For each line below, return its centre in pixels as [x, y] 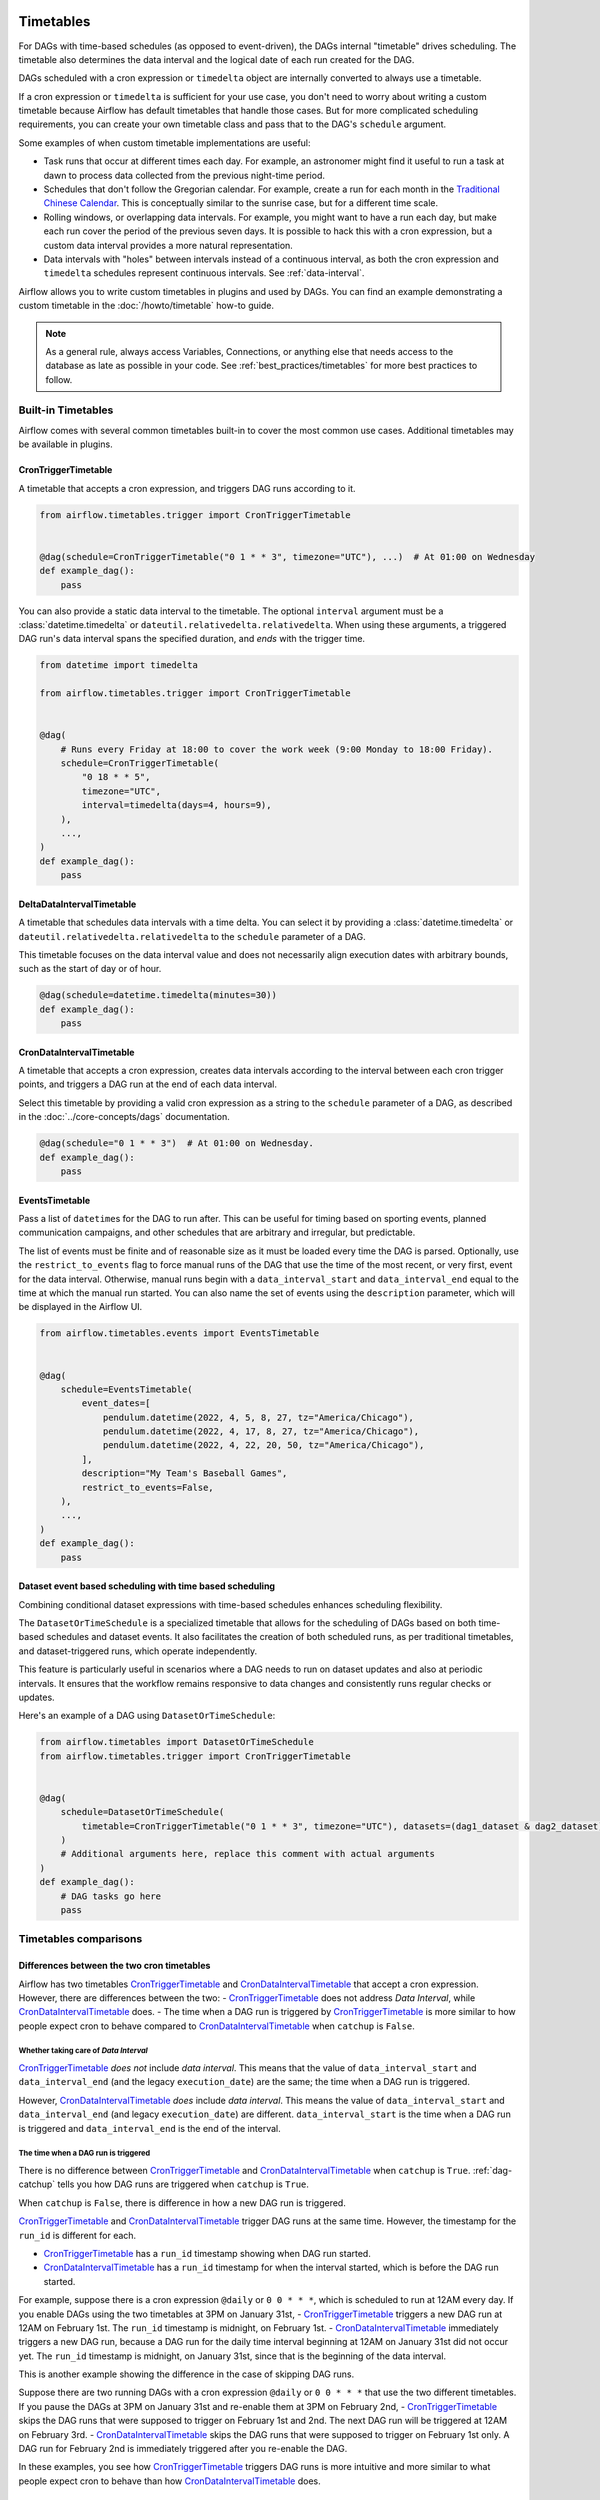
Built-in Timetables [66, 410]
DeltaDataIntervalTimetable [77, 904]
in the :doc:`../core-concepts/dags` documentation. [124, 1117]
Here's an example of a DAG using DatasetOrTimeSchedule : [147, 1716]
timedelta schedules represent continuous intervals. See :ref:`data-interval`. [204, 273]
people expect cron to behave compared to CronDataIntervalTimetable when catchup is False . [216, 2026]
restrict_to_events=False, [147, 1487]
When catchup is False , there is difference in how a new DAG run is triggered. [182, 2202]
